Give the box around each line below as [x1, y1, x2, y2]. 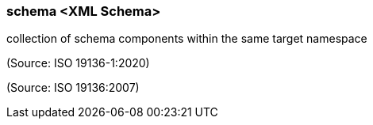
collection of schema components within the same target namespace [6, 32, 367, 46]
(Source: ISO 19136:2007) [6, 81, 140, 95]
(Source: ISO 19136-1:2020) [6, 56, 150, 70]
